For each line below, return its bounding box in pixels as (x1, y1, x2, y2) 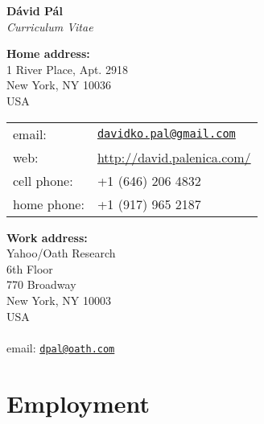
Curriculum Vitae (6, 18, 93, 35)
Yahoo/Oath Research (6, 245, 116, 261)
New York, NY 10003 (6, 291, 111, 308)
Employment (6, 386, 151, 419)
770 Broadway (6, 276, 76, 293)
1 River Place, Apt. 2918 (6, 60, 128, 77)
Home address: (6, 45, 90, 62)
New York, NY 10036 (6, 76, 111, 93)
